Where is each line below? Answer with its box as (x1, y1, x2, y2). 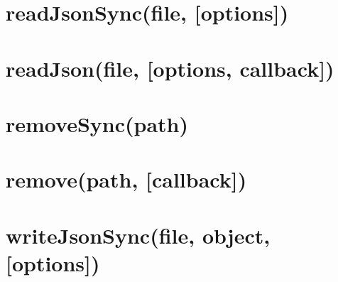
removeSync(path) (6, 109, 188, 138)
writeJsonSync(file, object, (6, 220, 271, 249)
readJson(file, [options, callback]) (6, 53, 334, 82)
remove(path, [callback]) (6, 165, 247, 194)
